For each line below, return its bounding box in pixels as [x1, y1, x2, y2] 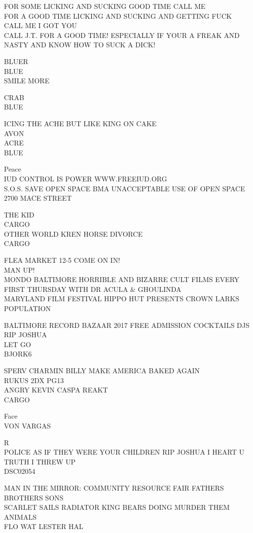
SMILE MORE [4, 75, 50, 86]
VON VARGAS [4, 420, 51, 430]
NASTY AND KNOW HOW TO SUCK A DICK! [4, 39, 155, 50]
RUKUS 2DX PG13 [4, 375, 64, 385]
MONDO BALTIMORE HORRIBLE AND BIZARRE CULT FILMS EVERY [4, 274, 240, 284]
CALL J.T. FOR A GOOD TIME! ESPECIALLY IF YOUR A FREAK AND [4, 30, 240, 40]
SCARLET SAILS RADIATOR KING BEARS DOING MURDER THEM [4, 502, 230, 512]
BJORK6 [4, 349, 32, 359]
